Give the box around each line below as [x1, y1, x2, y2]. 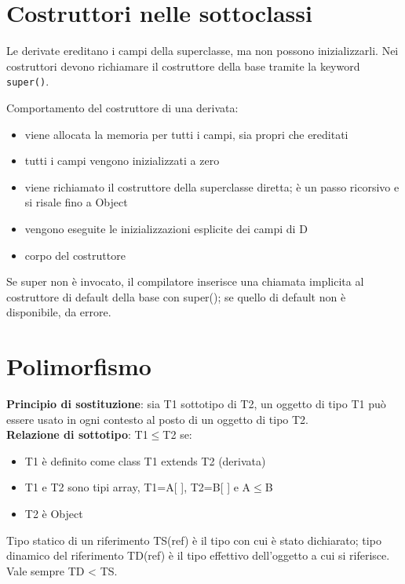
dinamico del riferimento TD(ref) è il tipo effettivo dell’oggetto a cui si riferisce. [6, 547, 390, 564]
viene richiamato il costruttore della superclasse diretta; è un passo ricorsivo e [24, 178, 400, 195]
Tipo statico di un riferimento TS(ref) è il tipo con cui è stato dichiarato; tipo [6, 531, 381, 548]
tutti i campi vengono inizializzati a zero [24, 152, 220, 169]
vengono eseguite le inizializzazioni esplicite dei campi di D [24, 220, 308, 236]
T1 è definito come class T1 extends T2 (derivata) [24, 452, 266, 469]
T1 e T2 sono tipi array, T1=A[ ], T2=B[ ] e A [24, 479, 251, 495]
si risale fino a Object [24, 194, 128, 210]
